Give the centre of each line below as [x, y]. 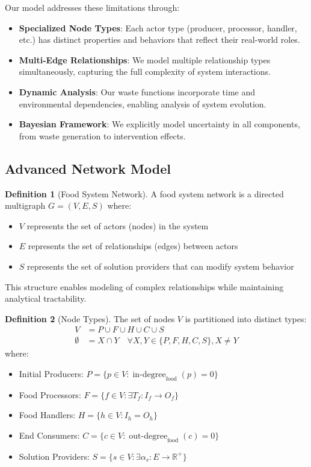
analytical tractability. [46, 298]
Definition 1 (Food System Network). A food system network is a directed [144, 193]
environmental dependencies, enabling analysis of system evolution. [143, 103]
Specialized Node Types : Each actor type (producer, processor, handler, [158, 27]
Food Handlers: [47, 415]
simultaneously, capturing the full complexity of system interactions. [145, 71]
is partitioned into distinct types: [246, 318]
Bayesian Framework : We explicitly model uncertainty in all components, [159, 124]
